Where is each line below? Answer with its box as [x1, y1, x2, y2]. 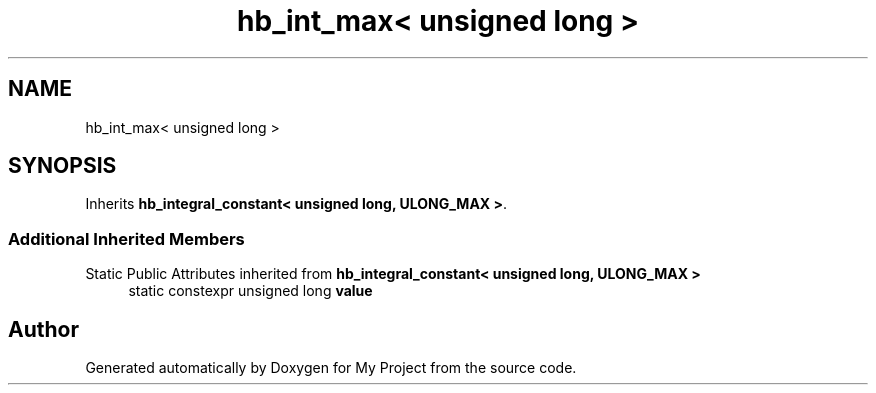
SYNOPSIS [8, 153, 117, 179]
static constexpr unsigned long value [128, 282, 373, 300]
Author [8, 316, 79, 342]
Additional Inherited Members [8, 228, 245, 249]
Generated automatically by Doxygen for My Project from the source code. [85, 359, 577, 377]
